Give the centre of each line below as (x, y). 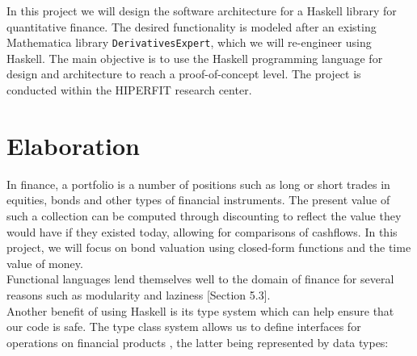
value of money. (45, 263)
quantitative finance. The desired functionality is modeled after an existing (192, 26)
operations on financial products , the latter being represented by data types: (198, 342)
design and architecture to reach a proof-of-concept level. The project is (184, 74)
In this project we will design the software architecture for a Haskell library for (202, 10)
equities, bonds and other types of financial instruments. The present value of (198, 200)
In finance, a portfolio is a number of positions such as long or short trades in (198, 184)
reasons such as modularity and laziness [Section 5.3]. (139, 294)
